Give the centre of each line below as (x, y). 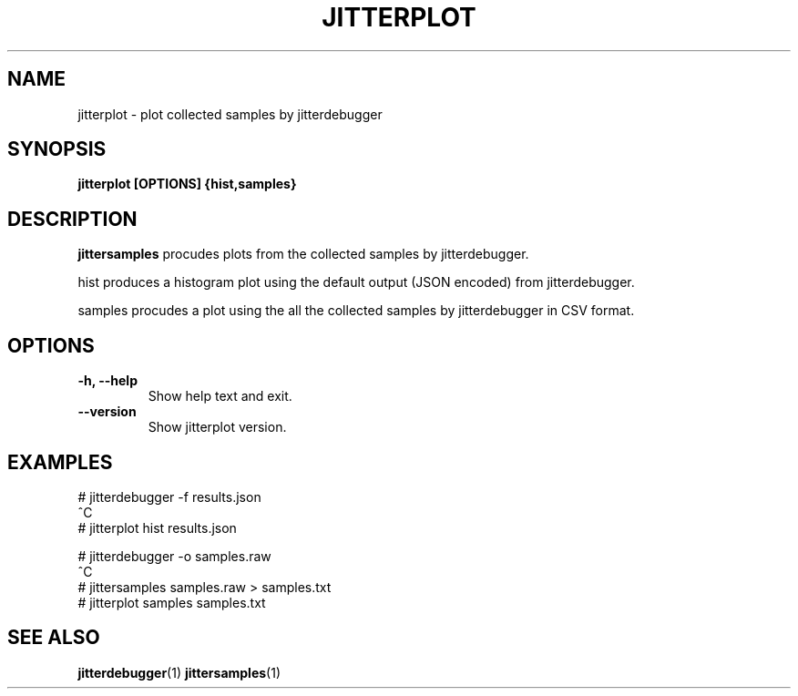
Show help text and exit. (220, 396)
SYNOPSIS (57, 149)
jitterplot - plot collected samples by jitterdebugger (230, 114)
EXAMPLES (60, 462)
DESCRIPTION (72, 219)
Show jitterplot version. (217, 427)
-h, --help (107, 381)
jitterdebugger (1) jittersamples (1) (179, 672)
